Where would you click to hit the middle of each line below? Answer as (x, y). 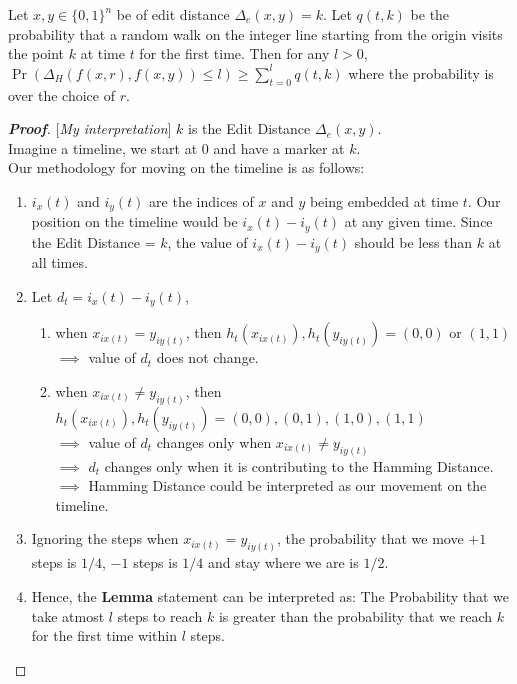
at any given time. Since (418, 221)
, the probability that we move (370, 538)
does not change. (207, 357)
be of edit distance (173, 14)
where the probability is (421, 72)
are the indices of (201, 200)
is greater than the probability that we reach (355, 615)
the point (36, 53)
